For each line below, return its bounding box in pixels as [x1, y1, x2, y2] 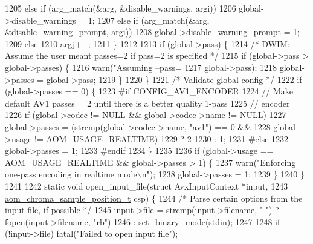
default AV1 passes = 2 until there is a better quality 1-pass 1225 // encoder [5, 96, 290, 109]
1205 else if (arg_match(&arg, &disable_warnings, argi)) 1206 [5, 2, 236, 14]
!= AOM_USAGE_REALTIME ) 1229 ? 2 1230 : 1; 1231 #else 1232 [34, 132, 289, 145]
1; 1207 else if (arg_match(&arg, [88, 13, 210, 26]
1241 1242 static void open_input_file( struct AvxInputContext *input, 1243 [5, 179, 288, 192]
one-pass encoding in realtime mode [5, 168, 137, 180]
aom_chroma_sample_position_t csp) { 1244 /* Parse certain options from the [5, 191, 303, 204]
